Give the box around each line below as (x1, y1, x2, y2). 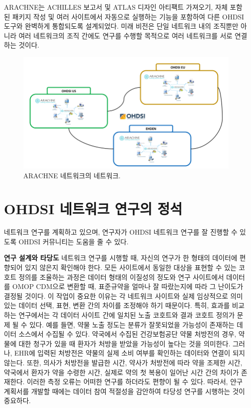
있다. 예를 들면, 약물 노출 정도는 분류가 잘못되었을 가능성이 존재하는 (29, 319, 235, 329)
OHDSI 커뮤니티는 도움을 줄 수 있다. (18, 236, 129, 246)
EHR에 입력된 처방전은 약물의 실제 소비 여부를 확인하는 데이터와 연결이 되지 (14, 348, 245, 358)
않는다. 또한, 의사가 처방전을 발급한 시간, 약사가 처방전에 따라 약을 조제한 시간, (4, 357, 242, 367)
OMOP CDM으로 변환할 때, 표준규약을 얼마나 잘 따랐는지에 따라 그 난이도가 (12, 281, 243, 291)
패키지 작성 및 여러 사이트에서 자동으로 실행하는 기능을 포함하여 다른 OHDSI (12, 11, 244, 21)
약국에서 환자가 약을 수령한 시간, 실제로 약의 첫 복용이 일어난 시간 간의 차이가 (4, 367, 239, 377)
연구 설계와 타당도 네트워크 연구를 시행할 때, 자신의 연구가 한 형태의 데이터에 (4, 253, 237, 263)
